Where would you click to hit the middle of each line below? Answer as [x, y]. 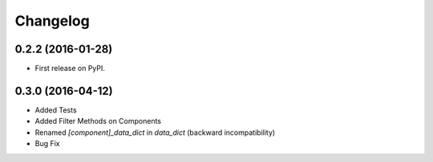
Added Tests [56, 110]
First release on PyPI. [70, 69]
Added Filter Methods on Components [98, 121]
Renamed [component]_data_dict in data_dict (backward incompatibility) [155, 132]
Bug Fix [47, 144]
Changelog [52, 21]
